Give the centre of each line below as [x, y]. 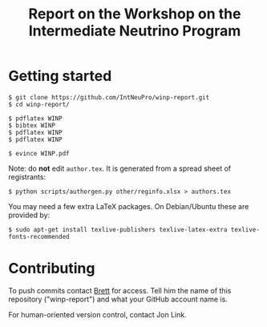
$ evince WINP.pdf [39, 153]
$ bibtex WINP [32, 125]
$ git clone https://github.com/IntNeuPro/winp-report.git [109, 97]
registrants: [27, 176]
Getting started [60, 76]
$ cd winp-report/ [39, 104]
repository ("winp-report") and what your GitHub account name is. [118, 299]
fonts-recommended [39, 236]
